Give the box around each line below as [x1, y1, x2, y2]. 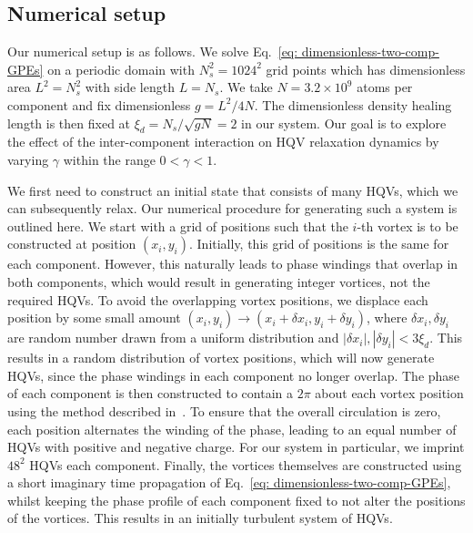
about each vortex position [315, 384, 464, 403]
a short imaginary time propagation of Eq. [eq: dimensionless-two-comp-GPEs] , [7, 473, 451, 492]
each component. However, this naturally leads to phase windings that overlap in [7, 254, 458, 273]
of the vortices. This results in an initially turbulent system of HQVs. [7, 508, 393, 528]
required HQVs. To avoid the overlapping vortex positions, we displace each [7, 290, 428, 309]
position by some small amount [7, 308, 181, 327]
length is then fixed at [7, 113, 131, 132]
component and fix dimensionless [7, 95, 191, 114]
